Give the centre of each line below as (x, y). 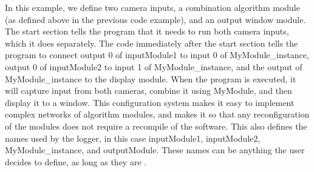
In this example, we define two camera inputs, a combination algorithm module (152, 7)
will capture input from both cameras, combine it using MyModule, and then (148, 91)
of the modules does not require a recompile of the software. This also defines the (156, 126)
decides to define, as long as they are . (76, 161)
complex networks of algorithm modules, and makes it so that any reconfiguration (157, 114)
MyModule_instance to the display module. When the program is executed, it (151, 78)
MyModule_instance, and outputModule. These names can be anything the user (155, 150)
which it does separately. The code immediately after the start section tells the (152, 43)
